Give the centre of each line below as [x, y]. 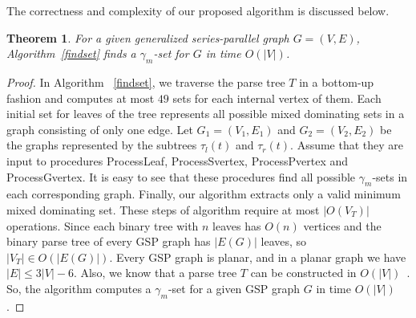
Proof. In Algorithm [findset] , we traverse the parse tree [146, 82]
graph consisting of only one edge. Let [100, 129]
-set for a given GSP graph [234, 288]
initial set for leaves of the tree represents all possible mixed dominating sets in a [206, 114]
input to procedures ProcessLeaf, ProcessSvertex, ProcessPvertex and [178, 160]
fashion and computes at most [81, 98]
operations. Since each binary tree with [103, 225]
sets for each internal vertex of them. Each [277, 98]
